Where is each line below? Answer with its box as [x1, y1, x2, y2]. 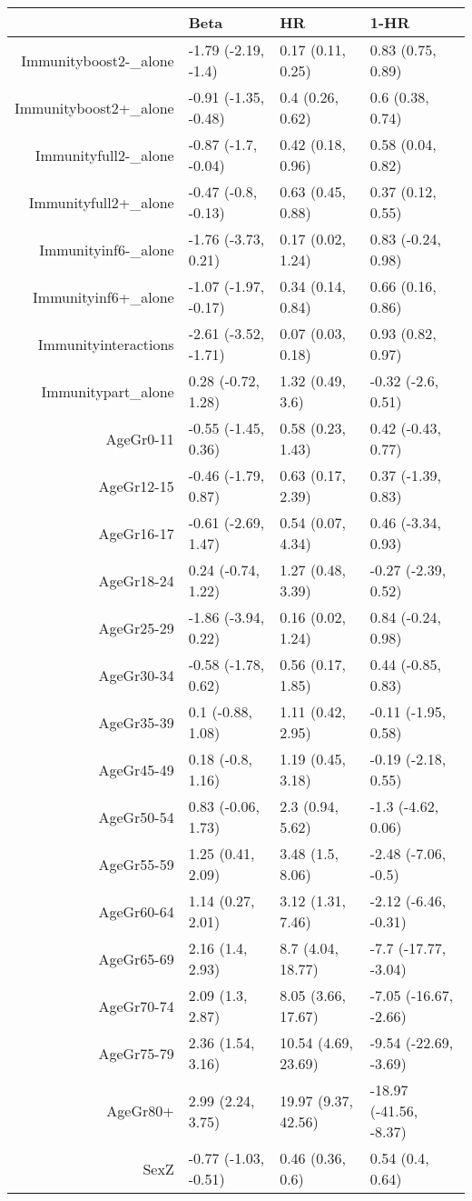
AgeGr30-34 [98, 664, 174, 686]
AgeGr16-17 [98, 522, 174, 544]
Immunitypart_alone [41, 380, 174, 402]
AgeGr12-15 [98, 475, 174, 496]
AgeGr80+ [106, 1100, 174, 1121]
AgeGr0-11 [105, 427, 174, 449]
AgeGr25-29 [98, 616, 174, 638]
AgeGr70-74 [98, 995, 174, 1016]
